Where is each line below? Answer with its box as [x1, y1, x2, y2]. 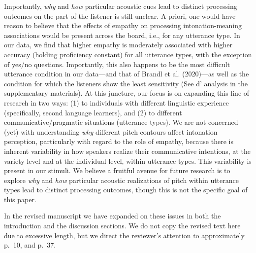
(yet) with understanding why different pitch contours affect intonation [4, 126, 218, 137]
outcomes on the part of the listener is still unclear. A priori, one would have [4, 10, 236, 21]
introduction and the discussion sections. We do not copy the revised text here [4, 220, 241, 231]
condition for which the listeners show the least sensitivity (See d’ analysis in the [4, 78, 248, 88]
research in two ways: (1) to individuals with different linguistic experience [4, 97, 229, 108]
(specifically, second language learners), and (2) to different [4, 107, 182, 117]
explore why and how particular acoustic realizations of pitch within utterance [4, 175, 239, 185]
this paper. [4, 194, 36, 204]
